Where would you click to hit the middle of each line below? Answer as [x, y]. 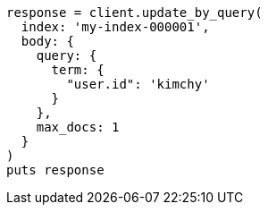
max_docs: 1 [78, 127]
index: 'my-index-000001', [115, 27]
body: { [47, 41]
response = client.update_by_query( [134, 13]
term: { [78, 70]
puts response [55, 170]
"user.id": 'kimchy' [138, 84]
